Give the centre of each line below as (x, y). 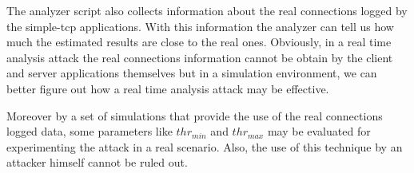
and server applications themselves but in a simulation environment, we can (192, 73)
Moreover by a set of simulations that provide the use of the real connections (195, 115)
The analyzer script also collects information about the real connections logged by (207, 10)
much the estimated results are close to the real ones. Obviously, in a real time (199, 42)
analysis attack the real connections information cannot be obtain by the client (200, 57)
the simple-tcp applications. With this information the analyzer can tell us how (200, 26)
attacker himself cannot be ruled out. (97, 162)
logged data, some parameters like (90, 131)
